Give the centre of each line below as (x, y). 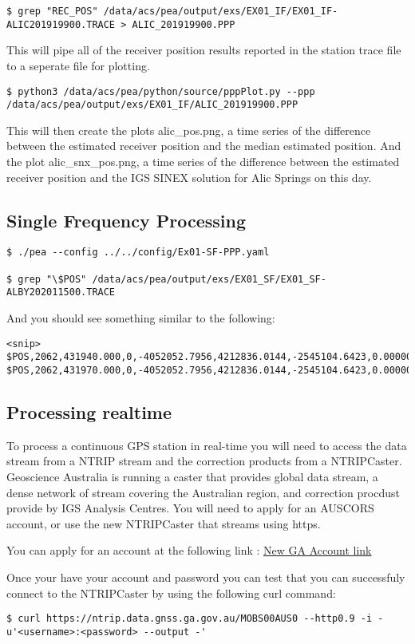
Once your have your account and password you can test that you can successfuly (206, 577)
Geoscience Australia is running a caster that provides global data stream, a (192, 476)
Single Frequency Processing (126, 220)
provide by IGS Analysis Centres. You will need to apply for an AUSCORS (190, 508)
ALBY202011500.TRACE (61, 292)
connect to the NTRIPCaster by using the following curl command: (171, 593)
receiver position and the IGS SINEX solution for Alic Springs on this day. (189, 177)
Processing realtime (89, 411)
